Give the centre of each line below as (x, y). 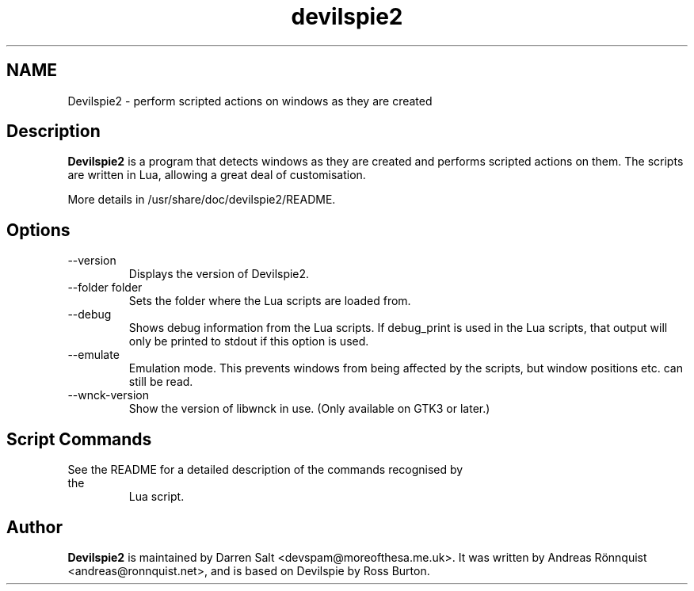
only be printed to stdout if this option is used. (249, 341)
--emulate (93, 355)
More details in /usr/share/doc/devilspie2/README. (202, 200)
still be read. (161, 382)
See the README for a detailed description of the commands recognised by (265, 470)
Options (38, 230)
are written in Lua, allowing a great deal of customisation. (217, 175)
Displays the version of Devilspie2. (219, 274)
